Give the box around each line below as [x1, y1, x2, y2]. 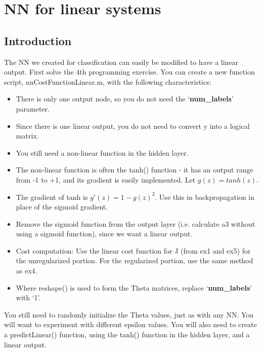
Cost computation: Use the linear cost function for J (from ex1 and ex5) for [16, 245, 251, 256]
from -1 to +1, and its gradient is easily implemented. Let [16, 174, 196, 185]
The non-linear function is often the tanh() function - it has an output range [16, 164, 253, 175]
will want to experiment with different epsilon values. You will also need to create [4, 319, 257, 330]
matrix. [16, 130, 39, 141]
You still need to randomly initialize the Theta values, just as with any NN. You [4, 309, 254, 320]
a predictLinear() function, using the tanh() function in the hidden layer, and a [4, 329, 250, 340]
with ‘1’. [16, 292, 41, 303]
